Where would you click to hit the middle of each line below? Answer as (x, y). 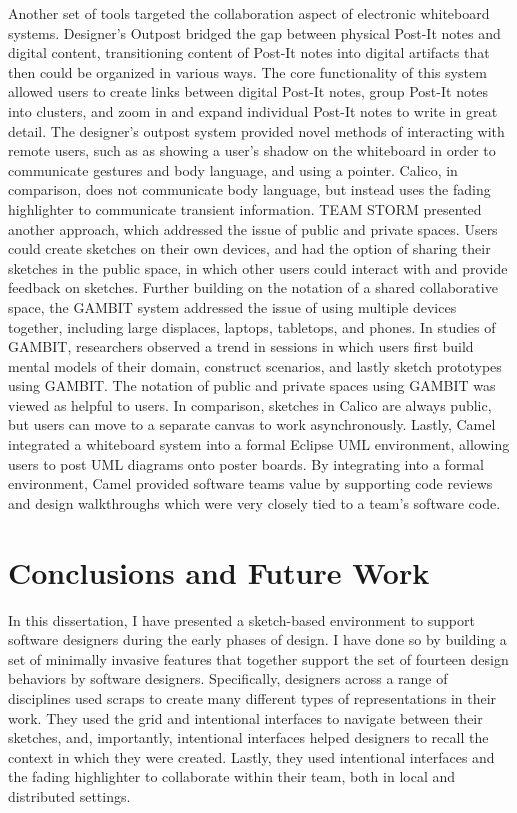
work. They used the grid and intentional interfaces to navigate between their (245, 717)
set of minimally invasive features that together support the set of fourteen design (258, 658)
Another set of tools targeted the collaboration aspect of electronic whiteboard (249, 13)
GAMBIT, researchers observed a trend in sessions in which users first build (241, 346)
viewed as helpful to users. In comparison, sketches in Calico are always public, (250, 404)
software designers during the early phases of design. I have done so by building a (257, 639)
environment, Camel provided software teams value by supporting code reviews (250, 483)
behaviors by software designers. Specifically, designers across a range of (228, 678)
